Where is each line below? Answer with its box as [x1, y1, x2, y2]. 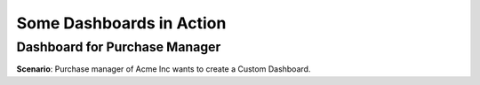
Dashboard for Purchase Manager [16, 39, 221, 55]
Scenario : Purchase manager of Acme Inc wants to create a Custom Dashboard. [16, 64, 311, 74]
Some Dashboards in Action [16, 13, 227, 33]
